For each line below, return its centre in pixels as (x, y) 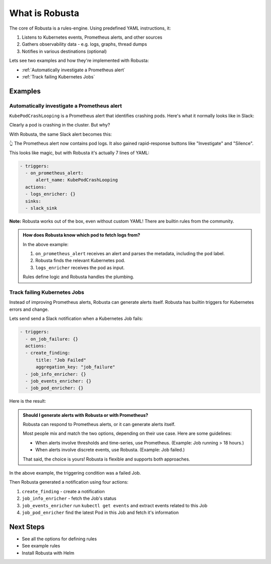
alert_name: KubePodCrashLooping (77, 180)
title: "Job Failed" (61, 360)
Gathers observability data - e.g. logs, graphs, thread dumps (85, 44)
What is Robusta (44, 13)
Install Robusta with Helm (48, 553)
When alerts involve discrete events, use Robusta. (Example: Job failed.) (110, 450)
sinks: (33, 201)
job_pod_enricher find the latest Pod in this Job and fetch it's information (100, 512)
